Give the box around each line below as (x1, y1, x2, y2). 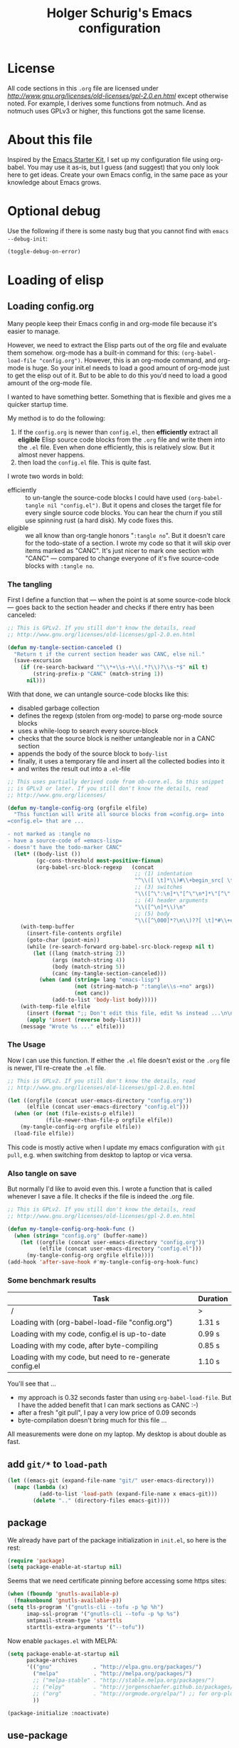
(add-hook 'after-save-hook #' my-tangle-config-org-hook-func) (7, 1259, 199, 1266)
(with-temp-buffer (20, 923, 75, 930)
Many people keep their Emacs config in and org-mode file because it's (7, 319, 218, 327)
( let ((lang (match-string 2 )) (33, 950, 126, 957)
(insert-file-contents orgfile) (26, 930, 122, 937)
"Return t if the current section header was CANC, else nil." (14, 651, 205, 658)
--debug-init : (7, 234, 48, 243)
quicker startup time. (7, 400, 69, 408)
